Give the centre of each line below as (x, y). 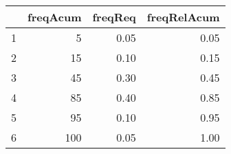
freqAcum (55, 17)
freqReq (114, 17)
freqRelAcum (183, 17)
